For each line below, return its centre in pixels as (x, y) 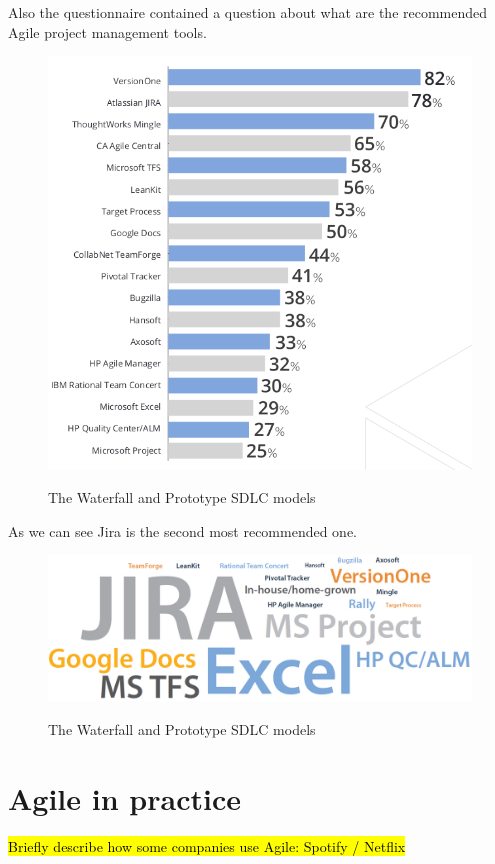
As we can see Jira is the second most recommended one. (183, 530)
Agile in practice (124, 797)
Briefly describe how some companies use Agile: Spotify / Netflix (207, 845)
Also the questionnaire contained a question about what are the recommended (248, 12)
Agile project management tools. (107, 31)
